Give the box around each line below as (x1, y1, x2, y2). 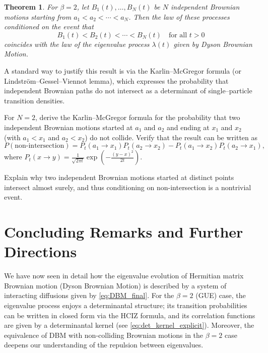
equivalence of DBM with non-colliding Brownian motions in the (4, 329, 204, 340)
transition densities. (4, 95, 65, 105)
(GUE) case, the (195, 290, 246, 301)
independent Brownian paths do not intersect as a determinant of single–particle (4, 85, 252, 96)
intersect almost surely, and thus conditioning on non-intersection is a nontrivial (4, 182, 251, 192)
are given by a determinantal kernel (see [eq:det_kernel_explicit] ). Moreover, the (4, 320, 254, 330)
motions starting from (4, 11, 72, 22)
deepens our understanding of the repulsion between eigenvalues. (4, 339, 204, 350)
